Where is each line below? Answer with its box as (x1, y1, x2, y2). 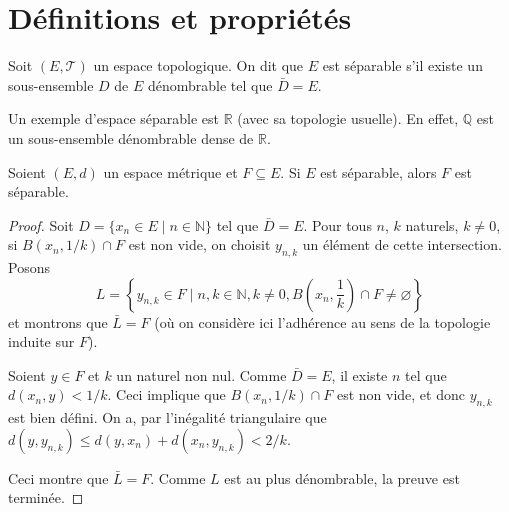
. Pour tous (303, 214, 372, 235)
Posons (8, 257, 50, 278)
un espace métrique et (103, 161, 238, 182)
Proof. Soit (8, 214, 74, 235)
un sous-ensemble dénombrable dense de (8, 127, 254, 148)
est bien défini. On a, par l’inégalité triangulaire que (8, 407, 327, 428)
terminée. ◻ (8, 487, 84, 508)
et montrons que (8, 311, 108, 332)
